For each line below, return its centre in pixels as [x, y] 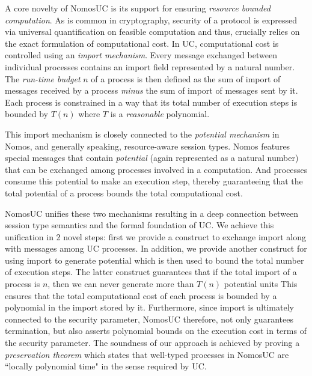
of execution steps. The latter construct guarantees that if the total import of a [151, 272]
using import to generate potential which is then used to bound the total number [154, 260]
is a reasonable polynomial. [160, 114]
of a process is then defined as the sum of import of [186, 78]
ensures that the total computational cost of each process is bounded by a [141, 295]
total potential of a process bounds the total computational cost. [124, 193]
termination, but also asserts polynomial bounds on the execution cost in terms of [156, 331]
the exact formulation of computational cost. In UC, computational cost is [142, 43]
